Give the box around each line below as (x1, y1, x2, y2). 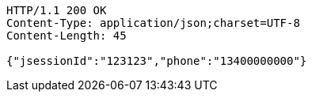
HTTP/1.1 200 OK (6, 4, 107, 17)
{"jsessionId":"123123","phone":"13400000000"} (6, 55, 307, 67)
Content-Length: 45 (6, 29, 127, 42)
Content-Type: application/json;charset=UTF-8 (6, 17, 300, 29)
